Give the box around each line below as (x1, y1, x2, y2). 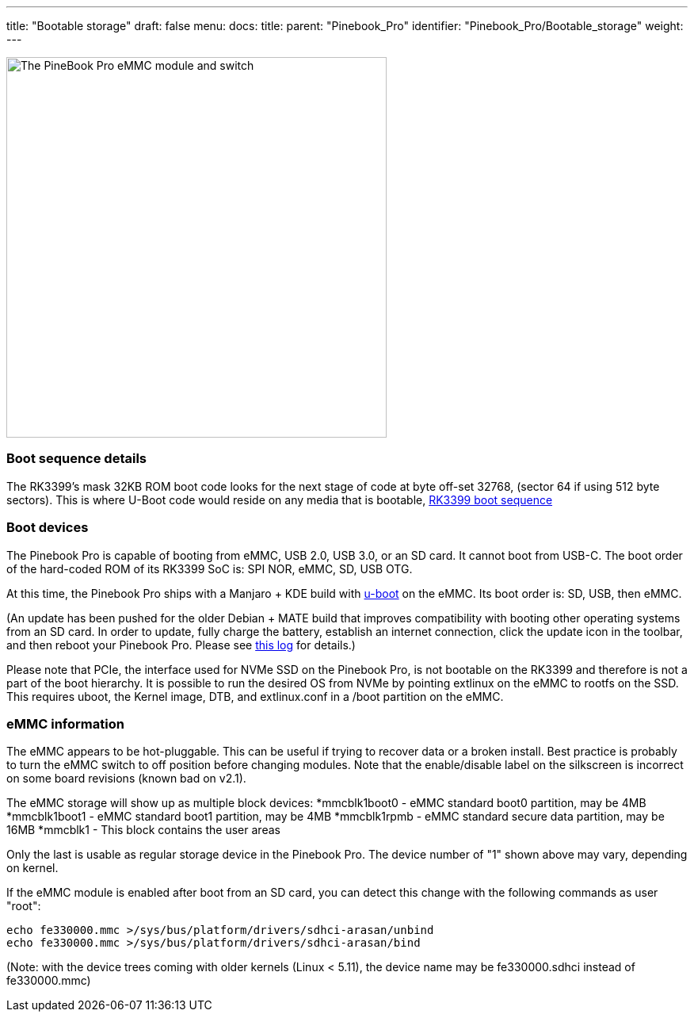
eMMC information (6, 715, 124, 732)
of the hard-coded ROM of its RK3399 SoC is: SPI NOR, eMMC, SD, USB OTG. (6, 561, 413, 576)
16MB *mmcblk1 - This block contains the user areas (6, 823, 280, 837)
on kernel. (6, 861, 59, 875)
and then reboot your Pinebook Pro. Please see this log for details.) (6, 637, 356, 652)
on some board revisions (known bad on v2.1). (6, 771, 246, 786)
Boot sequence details (6, 450, 147, 467)
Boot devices (6, 519, 89, 536)
